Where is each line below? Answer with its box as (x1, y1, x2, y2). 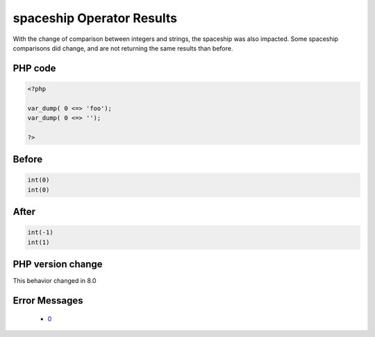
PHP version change (12, 259, 103, 270)
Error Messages (12, 295, 83, 306)
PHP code (12, 62, 56, 74)
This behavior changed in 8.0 (12, 277, 97, 285)
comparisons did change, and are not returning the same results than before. (12, 44, 233, 52)
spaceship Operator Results (12, 10, 177, 26)
